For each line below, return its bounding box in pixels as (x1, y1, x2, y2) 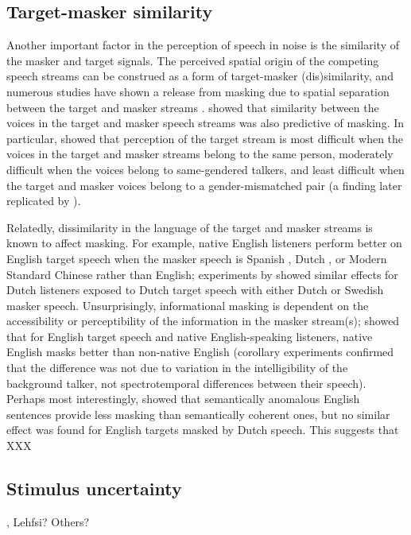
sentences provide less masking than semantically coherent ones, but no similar (6, 405, 390, 422)
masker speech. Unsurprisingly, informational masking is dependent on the (6, 297, 369, 313)
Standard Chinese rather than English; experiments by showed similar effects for (6, 266, 398, 282)
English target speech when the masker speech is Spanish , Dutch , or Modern (6, 250, 387, 266)
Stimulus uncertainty (6, 476, 182, 501)
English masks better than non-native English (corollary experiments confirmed (6, 343, 394, 360)
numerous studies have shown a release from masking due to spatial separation (6, 83, 390, 99)
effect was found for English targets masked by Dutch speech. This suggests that (6, 421, 399, 438)
